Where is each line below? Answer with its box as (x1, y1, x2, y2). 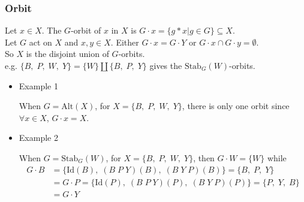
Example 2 (19, 131, 58, 144)
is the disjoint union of (26, 47, 109, 60)
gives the (149, 59, 182, 71)
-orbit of (71, 24, 101, 37)
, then (193, 151, 215, 164)
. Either (110, 35, 139, 48)
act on (29, 35, 52, 48)
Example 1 (19, 79, 58, 92)
